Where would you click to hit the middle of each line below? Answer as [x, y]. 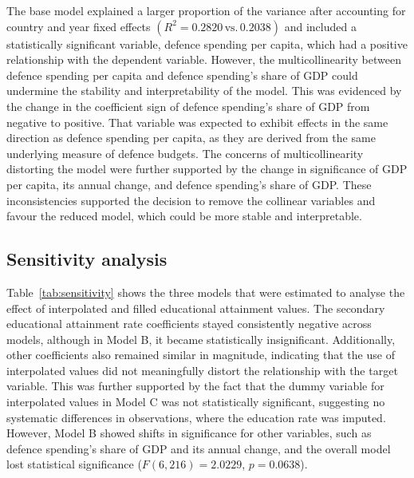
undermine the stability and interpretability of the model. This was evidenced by [204, 91]
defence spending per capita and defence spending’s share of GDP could [182, 75]
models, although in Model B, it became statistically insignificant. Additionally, [201, 339]
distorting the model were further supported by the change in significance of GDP [207, 169]
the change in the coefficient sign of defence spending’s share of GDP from [188, 106]
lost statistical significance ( [74, 464]
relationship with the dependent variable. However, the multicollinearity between [204, 59]
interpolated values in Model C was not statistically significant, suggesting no [196, 402]
